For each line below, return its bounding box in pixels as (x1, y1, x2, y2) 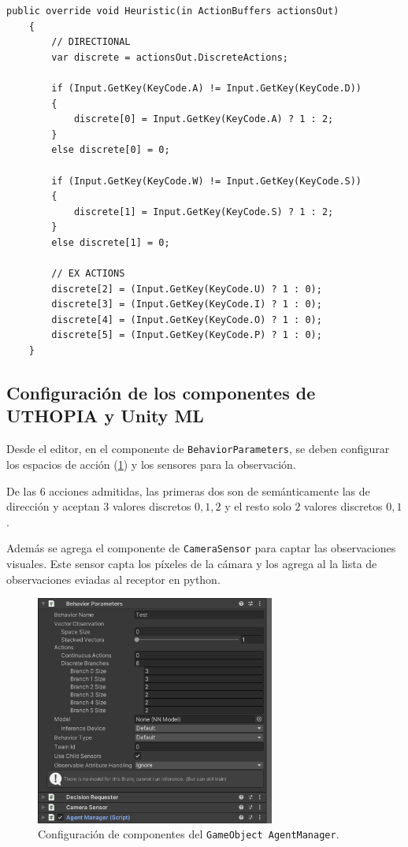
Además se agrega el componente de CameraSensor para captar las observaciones (6, 540, 396, 556)
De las (6, 482, 36, 499)
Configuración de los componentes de (6, 381, 316, 405)
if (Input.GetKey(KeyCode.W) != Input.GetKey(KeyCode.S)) (51, 175, 362, 187)
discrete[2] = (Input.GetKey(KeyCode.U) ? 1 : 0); (51, 283, 322, 295)
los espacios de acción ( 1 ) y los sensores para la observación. (6, 455, 296, 472)
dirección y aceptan (6, 498, 100, 515)
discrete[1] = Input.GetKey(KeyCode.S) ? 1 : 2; (73, 206, 334, 217)
